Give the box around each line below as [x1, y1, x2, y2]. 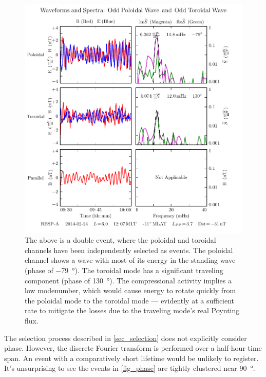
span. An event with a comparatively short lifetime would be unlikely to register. [4, 352, 259, 363]
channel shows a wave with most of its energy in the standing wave [25, 255, 236, 265]
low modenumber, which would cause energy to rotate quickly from [25, 285, 236, 296]
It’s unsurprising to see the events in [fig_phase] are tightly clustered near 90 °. [4, 363, 255, 373]
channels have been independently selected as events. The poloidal [25, 244, 233, 255]
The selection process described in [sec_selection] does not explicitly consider [4, 332, 247, 343]
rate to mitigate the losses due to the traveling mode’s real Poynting [25, 305, 240, 316]
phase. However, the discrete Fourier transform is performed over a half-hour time [4, 343, 262, 353]
